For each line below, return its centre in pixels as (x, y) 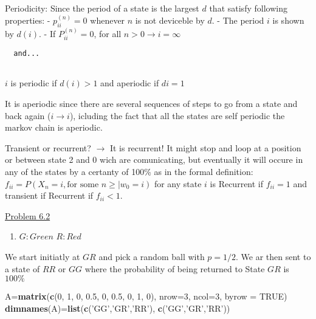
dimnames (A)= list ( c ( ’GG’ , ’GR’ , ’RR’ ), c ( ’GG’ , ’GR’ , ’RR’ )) (118, 308)
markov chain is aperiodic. (54, 127)
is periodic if (34, 83)
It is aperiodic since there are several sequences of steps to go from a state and (151, 103)
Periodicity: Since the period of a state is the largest (102, 8)
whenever (108, 20)
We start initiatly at (43, 256)
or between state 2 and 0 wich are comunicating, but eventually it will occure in (154, 159)
